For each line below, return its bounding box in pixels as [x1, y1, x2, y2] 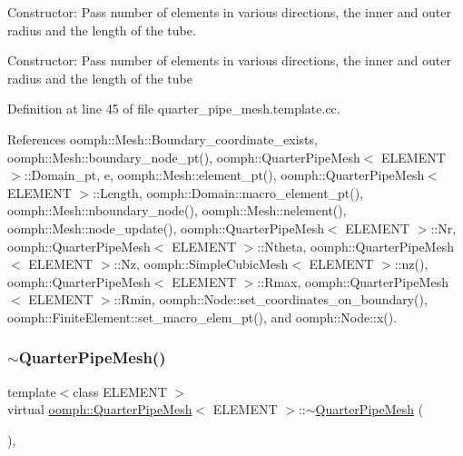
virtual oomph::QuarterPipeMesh [7, 400, 192, 419]
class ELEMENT [73, 382, 167, 401]
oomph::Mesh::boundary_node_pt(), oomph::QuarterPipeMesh [7, 147, 360, 166]
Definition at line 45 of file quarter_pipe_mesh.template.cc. [7, 99, 340, 118]
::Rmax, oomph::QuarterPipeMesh [257, 272, 448, 291]
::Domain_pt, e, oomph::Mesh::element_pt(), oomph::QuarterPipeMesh [24, 165, 425, 184]
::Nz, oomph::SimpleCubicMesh [113, 254, 289, 273]
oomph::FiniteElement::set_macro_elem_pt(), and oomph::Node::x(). [7, 307, 398, 326]
